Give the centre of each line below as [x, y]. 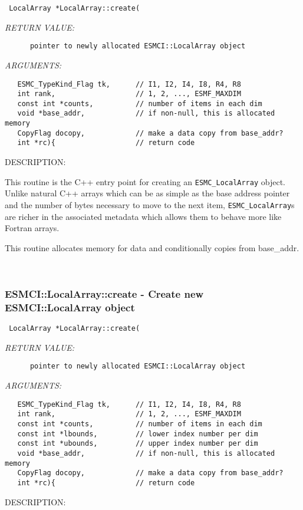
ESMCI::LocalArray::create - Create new [104, 293]
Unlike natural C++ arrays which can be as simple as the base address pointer [147, 193]
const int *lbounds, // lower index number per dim [138, 434]
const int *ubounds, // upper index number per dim [138, 444]
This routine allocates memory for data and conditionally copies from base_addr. [152, 247]
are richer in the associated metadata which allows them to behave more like [143, 216]
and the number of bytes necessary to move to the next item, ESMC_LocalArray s [150, 204]
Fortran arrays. [32, 228]
